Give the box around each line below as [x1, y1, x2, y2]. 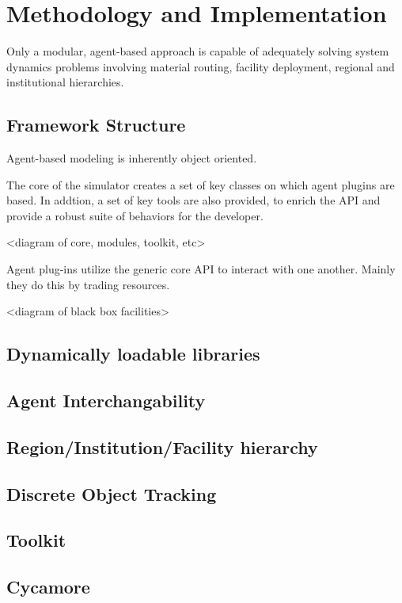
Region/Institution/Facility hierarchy [6, 434, 318, 459]
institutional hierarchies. [6, 74, 124, 90]
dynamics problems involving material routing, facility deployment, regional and [6, 58, 395, 74]
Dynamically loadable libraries [6, 342, 260, 366]
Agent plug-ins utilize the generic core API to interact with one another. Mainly [6, 261, 396, 277]
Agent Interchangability [6, 388, 206, 413]
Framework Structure [6, 113, 186, 137]
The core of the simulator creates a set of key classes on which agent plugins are [6, 176, 395, 193]
